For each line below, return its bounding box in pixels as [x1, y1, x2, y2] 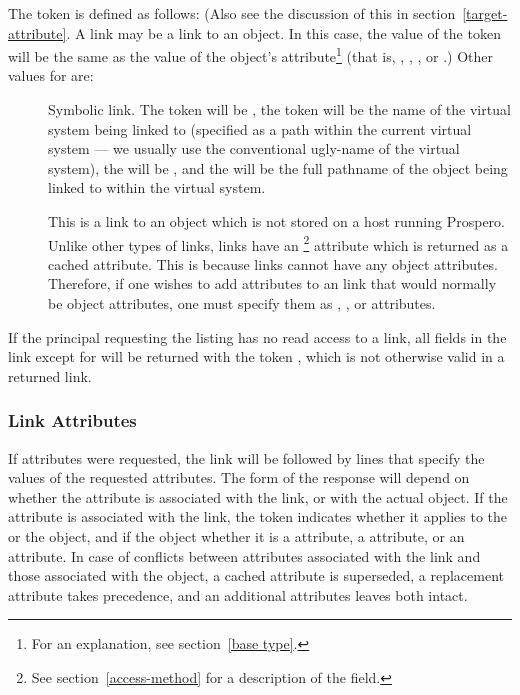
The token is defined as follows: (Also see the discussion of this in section [8, 3, 456, 23]
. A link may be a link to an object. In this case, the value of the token [66, 22, 501, 43]
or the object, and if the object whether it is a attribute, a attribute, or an [8, 526, 465, 546]
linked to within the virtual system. [48, 177, 266, 198]
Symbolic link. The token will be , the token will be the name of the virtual [48, 99, 511, 120]
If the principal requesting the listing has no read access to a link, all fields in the [8, 326, 507, 347]
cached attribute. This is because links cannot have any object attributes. [48, 253, 499, 274]
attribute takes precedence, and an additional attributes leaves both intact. [8, 584, 468, 605]
